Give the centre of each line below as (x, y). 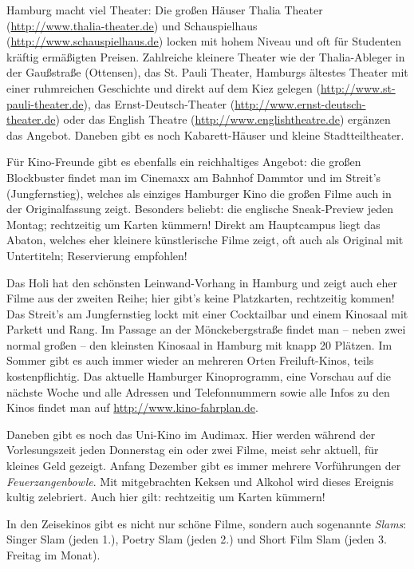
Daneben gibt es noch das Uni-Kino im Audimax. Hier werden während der (191, 434)
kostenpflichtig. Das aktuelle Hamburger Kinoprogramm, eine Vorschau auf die (199, 376)
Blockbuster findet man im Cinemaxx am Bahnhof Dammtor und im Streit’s (194, 177)
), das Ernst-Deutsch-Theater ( (159, 103)
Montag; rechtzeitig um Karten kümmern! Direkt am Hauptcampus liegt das (193, 224)
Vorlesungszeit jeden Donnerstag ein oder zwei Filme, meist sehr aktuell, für (193, 450)
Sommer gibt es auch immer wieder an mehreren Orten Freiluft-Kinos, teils (190, 360)
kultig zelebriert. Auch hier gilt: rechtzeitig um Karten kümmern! (166, 497)
